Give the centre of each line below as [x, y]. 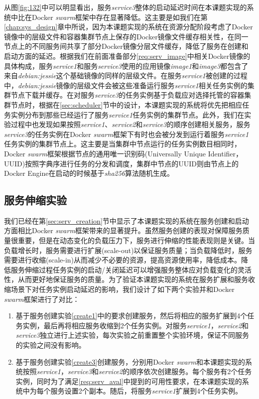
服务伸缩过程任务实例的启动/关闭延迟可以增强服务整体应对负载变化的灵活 [131, 269]
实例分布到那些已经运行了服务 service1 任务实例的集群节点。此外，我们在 [128, 114]
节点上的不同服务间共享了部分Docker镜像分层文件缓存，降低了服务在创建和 [126, 46]
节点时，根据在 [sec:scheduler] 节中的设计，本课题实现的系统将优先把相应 [127, 104]
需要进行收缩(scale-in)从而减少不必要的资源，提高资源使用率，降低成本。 [123, 260]
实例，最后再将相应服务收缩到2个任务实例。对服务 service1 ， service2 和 [136, 325]
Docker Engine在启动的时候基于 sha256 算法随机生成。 [89, 173]
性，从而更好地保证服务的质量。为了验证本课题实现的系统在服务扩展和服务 [126, 279]
